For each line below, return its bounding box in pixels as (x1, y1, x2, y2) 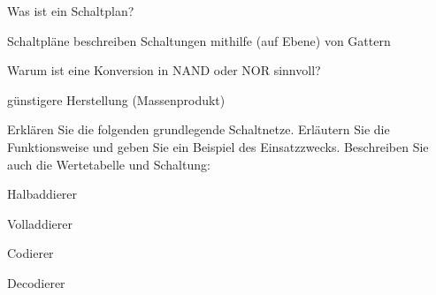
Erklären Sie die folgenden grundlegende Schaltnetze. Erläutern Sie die (7, 120, 390, 139)
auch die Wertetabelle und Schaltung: (7, 155, 210, 173)
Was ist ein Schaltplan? (7, 2, 134, 19)
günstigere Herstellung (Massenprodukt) (7, 90, 226, 109)
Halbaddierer (7, 185, 78, 203)
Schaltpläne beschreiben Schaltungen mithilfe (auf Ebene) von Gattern (7, 31, 391, 49)
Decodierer (7, 273, 65, 291)
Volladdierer (7, 214, 73, 232)
